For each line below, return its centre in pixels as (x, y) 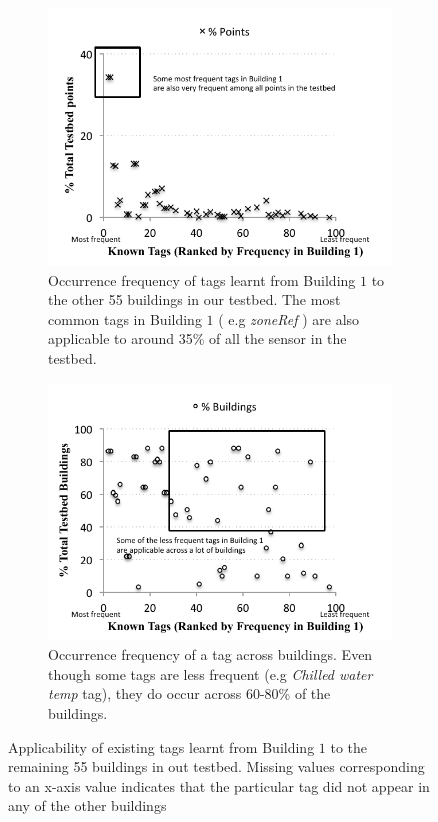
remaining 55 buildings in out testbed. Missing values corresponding (216, 766)
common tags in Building (125, 318)
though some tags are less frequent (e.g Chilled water (210, 673)
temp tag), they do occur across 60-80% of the (189, 693)
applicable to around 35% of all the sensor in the (197, 338)
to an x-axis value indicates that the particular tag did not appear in (219, 785)
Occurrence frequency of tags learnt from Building (202, 279)
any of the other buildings (87, 805)
